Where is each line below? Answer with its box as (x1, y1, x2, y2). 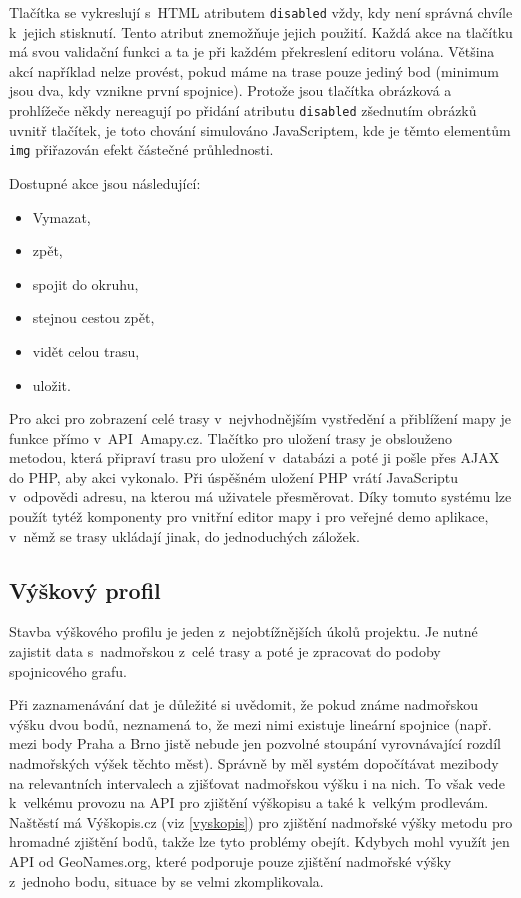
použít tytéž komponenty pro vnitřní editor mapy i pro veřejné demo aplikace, (9, 506, 489, 527)
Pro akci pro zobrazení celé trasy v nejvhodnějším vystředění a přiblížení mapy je (9, 408, 511, 429)
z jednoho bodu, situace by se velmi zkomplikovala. (9, 870, 324, 891)
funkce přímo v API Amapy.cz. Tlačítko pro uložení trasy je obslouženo (9, 427, 453, 448)
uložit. (32, 374, 71, 395)
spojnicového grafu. (9, 660, 127, 681)
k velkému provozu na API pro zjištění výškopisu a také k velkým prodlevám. (9, 792, 489, 813)
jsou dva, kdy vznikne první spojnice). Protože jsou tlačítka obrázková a (9, 80, 452, 101)
